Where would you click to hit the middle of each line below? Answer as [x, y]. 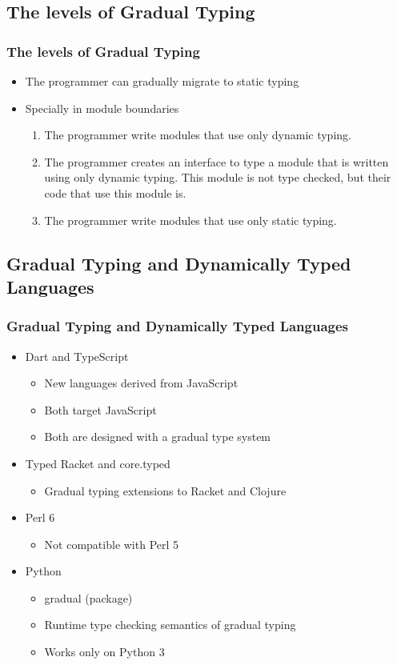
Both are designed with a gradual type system [158, 437]
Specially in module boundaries [102, 108]
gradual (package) [88, 597]
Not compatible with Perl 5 [112, 544]
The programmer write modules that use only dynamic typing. [198, 135]
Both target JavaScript [100, 409]
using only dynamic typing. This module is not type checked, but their [218, 177]
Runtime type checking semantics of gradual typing [170, 625]
